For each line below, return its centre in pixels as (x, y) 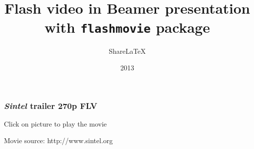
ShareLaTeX (127, 51)
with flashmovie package (127, 27)
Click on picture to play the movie (56, 123)
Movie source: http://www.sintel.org (58, 140)
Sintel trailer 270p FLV (51, 105)
